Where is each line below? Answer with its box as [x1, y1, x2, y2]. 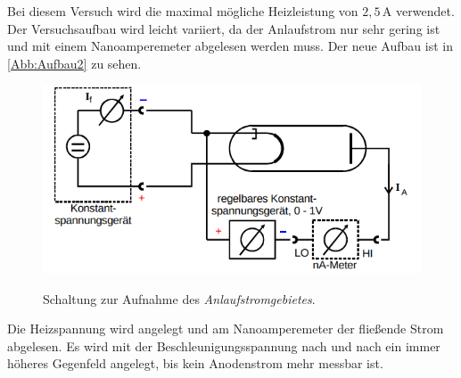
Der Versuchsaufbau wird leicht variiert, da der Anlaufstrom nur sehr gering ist [7, 19, 440, 37]
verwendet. [396, 2, 455, 20]
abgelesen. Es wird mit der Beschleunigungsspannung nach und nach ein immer [7, 336, 440, 355]
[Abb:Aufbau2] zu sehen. [7, 53, 142, 72]
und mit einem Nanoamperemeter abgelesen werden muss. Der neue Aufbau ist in [7, 37, 453, 55]
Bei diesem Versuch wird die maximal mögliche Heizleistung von [7, 2, 358, 20]
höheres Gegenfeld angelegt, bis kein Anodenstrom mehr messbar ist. [7, 354, 383, 373]
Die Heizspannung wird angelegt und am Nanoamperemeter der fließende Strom [7, 319, 444, 338]
